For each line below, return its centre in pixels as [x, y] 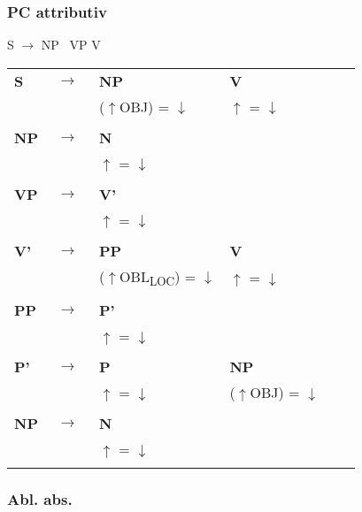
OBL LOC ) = [158, 277]
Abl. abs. [40, 498]
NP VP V [71, 45]
